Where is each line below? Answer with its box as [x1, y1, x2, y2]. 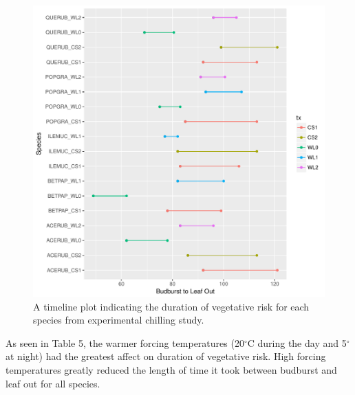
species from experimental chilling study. [33, 313, 204, 327]
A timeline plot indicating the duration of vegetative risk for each [33, 299, 310, 313]
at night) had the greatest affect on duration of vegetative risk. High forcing [6, 349, 326, 363]
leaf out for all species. [6, 376, 100, 390]
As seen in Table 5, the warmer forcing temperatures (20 [6, 335, 244, 350]
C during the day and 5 [247, 335, 347, 350]
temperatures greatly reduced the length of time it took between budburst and [6, 362, 337, 376]
